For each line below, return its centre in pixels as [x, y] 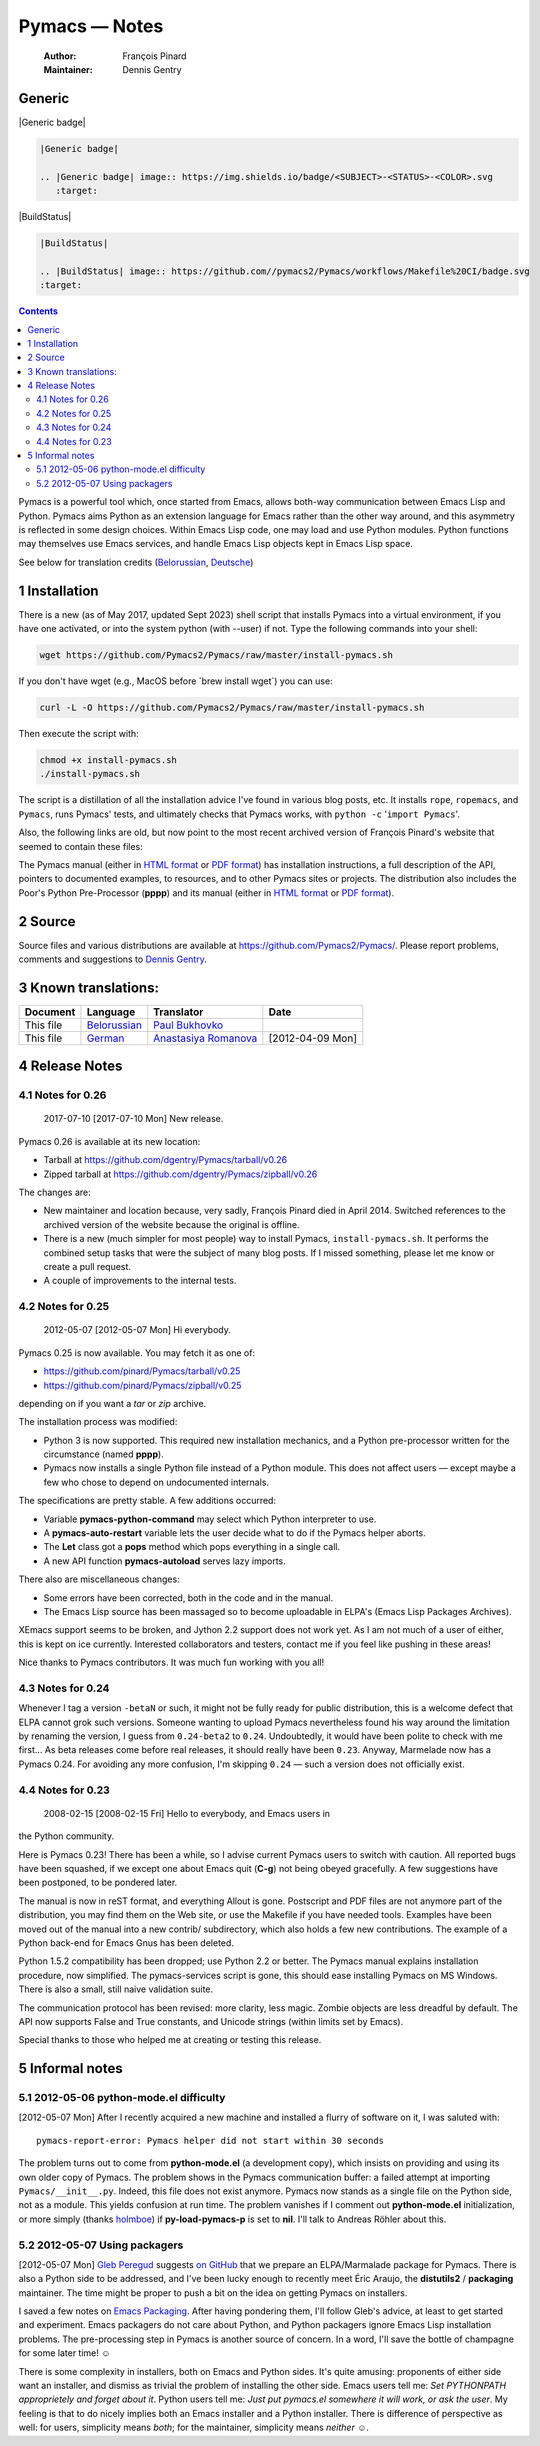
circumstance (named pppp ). [103, 1454]
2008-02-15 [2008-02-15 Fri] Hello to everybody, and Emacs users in [186, 1813]
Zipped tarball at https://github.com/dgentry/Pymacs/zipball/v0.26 [180, 1174]
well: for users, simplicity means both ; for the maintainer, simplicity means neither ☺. [193, 2427]
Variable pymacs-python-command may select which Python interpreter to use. [210, 1519]
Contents [38, 311]
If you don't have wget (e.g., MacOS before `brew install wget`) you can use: [176, 681]
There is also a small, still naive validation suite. [116, 1989]
